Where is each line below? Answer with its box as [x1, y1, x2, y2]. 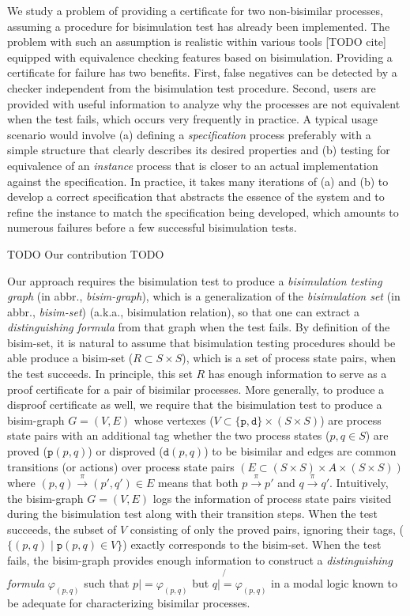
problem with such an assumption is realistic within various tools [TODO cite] [7, 33, 386, 50]
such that [84, 574, 130, 591]
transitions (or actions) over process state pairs [7, 458, 235, 474]
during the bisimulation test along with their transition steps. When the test [7, 505, 378, 522]
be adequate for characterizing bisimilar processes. [7, 594, 250, 610]
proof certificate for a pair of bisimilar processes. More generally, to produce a [7, 380, 385, 397]
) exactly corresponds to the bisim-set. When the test [122, 536, 382, 553]
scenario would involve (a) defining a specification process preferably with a [7, 126, 371, 142]
